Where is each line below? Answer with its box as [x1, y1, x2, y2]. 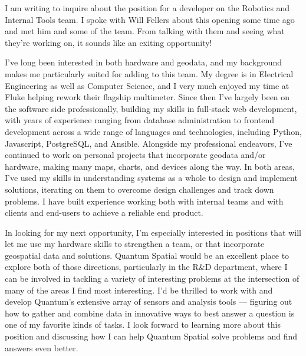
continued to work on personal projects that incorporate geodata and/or [5, 149, 266, 161]
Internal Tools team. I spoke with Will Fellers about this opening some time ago [5, 13, 295, 25]
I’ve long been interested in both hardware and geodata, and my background [5, 56, 282, 68]
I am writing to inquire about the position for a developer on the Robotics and [5, 2, 290, 14]
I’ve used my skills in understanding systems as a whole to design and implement [5, 172, 298, 184]
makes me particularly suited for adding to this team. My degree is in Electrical [5, 67, 294, 80]
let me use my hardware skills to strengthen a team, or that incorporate [5, 238, 265, 250]
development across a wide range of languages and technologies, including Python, [5, 125, 302, 137]
